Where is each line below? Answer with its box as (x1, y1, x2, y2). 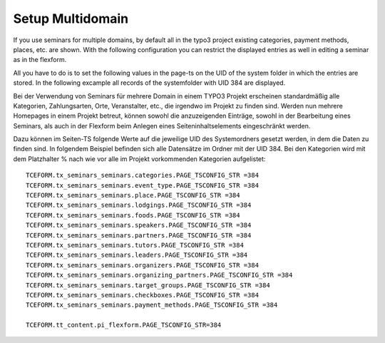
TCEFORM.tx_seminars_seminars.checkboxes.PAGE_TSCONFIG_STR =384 (26, 291, 260, 299)
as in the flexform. (13, 56, 67, 64)
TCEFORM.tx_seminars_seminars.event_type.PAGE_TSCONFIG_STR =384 (26, 181, 260, 189)
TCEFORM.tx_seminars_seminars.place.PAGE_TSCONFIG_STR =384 (26, 191, 240, 200)
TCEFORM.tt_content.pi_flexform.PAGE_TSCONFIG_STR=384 (26, 321, 222, 329)
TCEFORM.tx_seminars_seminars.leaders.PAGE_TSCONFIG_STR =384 (26, 251, 248, 260)
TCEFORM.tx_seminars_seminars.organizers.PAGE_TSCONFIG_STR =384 (26, 261, 260, 269)
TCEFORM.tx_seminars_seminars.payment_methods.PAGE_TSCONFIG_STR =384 (26, 301, 278, 309)
